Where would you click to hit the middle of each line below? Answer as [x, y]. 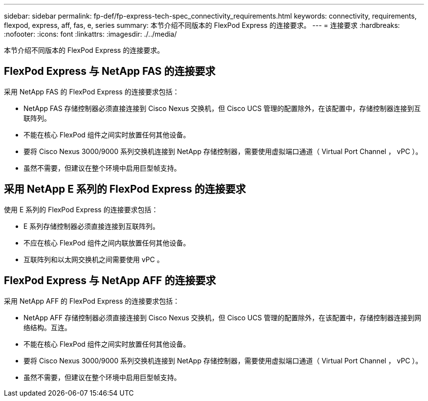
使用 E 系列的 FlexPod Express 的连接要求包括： [81, 209]
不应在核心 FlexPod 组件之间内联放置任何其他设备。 [107, 243]
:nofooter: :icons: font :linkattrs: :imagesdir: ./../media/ [90, 34]
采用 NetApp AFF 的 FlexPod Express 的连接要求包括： [92, 301]
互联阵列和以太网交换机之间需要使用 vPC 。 [94, 259]
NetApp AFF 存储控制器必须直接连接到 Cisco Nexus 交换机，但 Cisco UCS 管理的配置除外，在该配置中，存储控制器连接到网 [222, 317]
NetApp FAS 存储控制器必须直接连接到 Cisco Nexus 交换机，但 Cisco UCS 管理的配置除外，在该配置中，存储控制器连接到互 [222, 108]
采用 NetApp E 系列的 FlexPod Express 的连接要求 [125, 189]
